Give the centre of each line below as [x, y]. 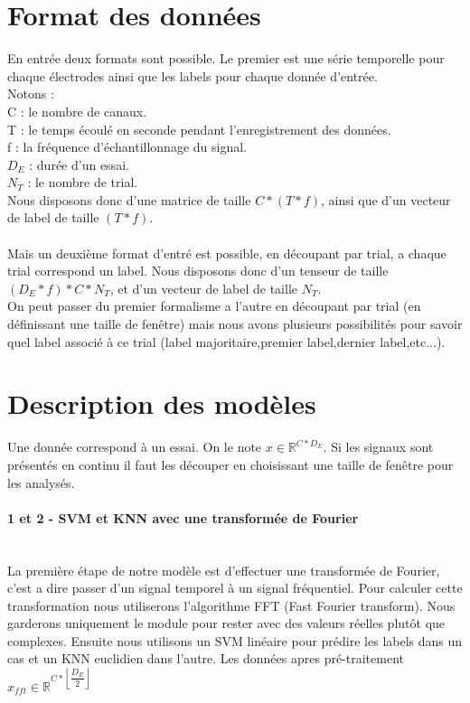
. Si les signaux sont [378, 447]
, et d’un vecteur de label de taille [204, 288]
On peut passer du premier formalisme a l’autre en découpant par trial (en [214, 306]
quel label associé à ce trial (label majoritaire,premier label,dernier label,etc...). [226, 341]
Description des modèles [162, 403]
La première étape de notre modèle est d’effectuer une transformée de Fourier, [224, 570]
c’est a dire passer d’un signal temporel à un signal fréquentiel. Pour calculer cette [235, 588]
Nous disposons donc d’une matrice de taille [129, 199]
